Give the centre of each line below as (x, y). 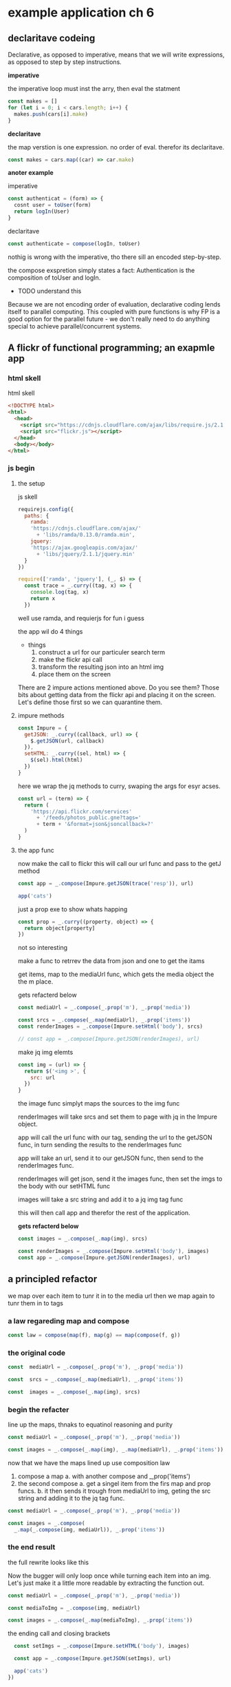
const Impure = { (43, 728)
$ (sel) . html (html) (57, 760)
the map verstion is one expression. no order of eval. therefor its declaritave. (116, 147)
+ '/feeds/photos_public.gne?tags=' (89, 818)
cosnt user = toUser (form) (53, 205)
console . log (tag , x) (60, 592)
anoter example (31, 173)
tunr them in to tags (36, 1303)
